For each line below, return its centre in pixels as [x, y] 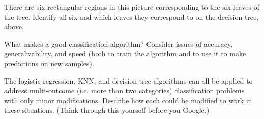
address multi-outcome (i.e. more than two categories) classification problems [124, 90]
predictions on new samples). [49, 63]
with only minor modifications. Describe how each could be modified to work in [128, 100]
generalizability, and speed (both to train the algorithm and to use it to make [125, 53]
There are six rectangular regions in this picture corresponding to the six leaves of [132, 7]
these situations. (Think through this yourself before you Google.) [107, 110]
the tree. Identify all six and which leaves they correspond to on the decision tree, [131, 16]
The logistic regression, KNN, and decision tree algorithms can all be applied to [128, 80]
